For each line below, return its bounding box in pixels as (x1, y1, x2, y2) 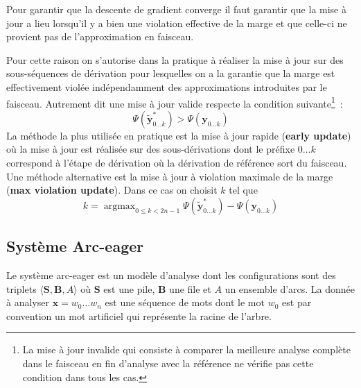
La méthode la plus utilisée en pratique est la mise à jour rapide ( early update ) (6, 128, 351, 142)
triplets (6, 281, 37, 296)
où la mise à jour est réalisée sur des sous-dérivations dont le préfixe (6, 142, 295, 156)
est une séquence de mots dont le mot (105, 295, 265, 310)
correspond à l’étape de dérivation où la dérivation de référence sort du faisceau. (6, 155, 347, 169)
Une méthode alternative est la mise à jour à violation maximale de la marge (6, 169, 333, 183)
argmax (103, 201, 136, 211)
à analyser (6, 295, 49, 310)
